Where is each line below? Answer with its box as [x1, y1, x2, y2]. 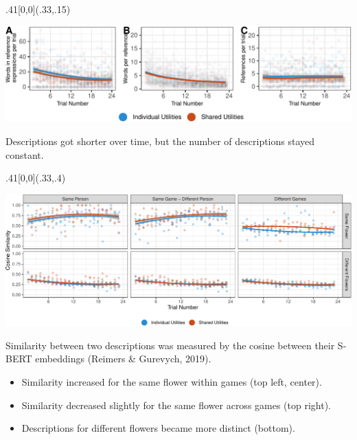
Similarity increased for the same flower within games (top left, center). [21, 374, 322, 388]
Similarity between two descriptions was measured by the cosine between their [5, 338, 335, 352]
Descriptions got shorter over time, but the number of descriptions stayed [5, 133, 315, 148]
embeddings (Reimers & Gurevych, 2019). [35, 351, 211, 366]
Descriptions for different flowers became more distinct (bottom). [21, 421, 295, 435]
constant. [5, 147, 44, 162]
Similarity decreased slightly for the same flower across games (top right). [21, 397, 332, 412]
